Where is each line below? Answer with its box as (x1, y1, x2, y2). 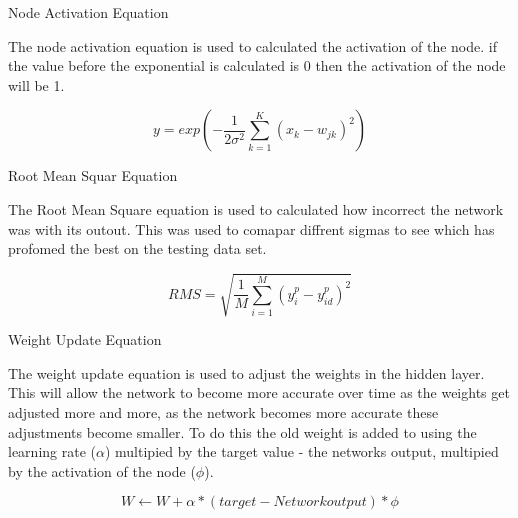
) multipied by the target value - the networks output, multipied (104, 441, 499, 462)
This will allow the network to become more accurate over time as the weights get (8, 382, 510, 403)
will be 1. (8, 74, 65, 95)
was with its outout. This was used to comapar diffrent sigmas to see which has (8, 218, 495, 239)
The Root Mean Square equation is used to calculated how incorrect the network (8, 198, 504, 219)
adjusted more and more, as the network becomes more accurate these (8, 402, 439, 423)
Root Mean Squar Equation (8, 165, 178, 186)
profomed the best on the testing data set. (8, 238, 267, 259)
